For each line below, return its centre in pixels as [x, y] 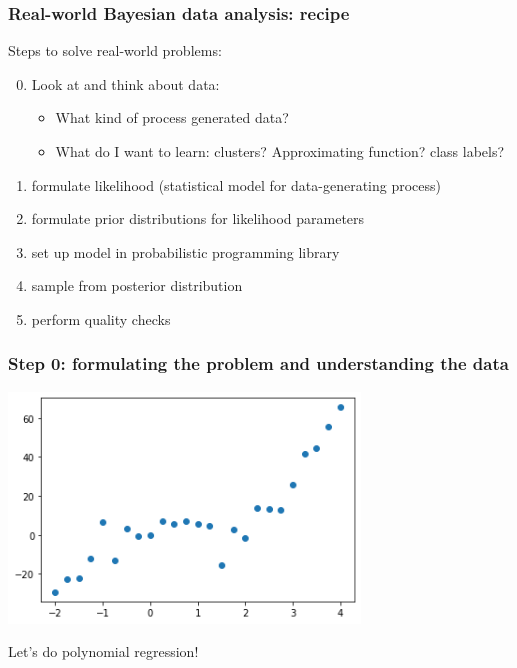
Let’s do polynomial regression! [103, 651]
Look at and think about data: [125, 83]
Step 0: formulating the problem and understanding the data [258, 363]
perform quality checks [101, 318]
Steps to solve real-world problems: [115, 50]
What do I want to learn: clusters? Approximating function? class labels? [280, 151]
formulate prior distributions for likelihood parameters [198, 218]
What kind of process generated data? [172, 117]
